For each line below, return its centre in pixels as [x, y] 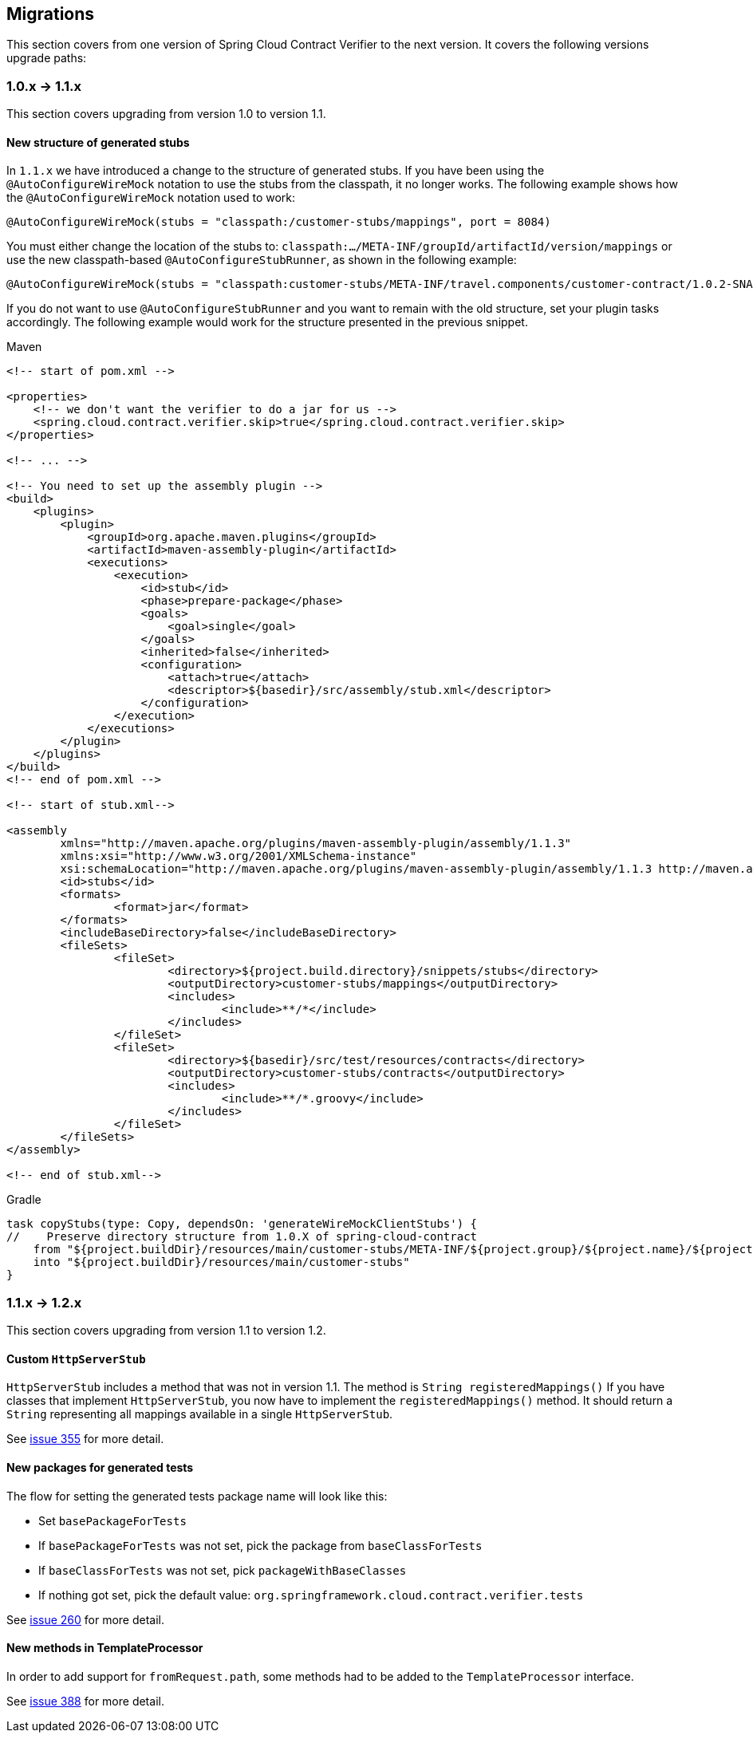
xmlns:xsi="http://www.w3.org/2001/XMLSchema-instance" [239, 856]
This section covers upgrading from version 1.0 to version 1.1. [166, 114]
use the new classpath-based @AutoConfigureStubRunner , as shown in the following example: [262, 260]
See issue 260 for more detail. [86, 1619]
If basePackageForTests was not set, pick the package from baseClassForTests [260, 1545]
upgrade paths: [47, 58]
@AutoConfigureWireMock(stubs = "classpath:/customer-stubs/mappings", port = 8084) [279, 222]
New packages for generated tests [100, 1467]
